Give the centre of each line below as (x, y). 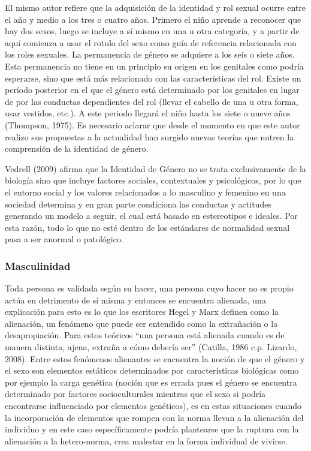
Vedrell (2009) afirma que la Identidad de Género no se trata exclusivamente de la (155, 168)
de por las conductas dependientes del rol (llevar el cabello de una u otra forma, (152, 101)
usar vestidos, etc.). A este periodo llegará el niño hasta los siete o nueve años (148, 113)
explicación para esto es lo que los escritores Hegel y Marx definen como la (142, 312)
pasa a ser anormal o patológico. (64, 239)
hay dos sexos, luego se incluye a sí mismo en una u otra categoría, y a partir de (152, 31)
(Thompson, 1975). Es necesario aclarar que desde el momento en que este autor (153, 124)
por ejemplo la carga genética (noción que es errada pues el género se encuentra (151, 382)
